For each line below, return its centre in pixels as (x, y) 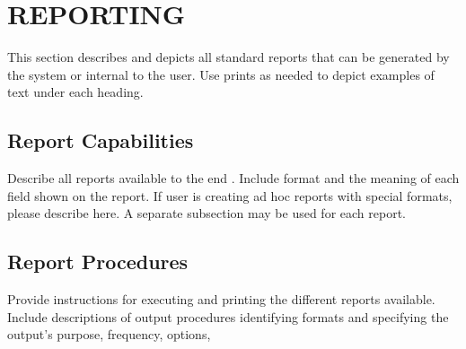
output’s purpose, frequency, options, (109, 334)
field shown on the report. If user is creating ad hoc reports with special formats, (230, 195)
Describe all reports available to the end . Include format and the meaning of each (233, 178)
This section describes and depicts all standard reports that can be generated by (229, 57)
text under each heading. (75, 92)
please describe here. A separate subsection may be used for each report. (207, 213)
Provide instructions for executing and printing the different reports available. (221, 299)
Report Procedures (98, 262)
